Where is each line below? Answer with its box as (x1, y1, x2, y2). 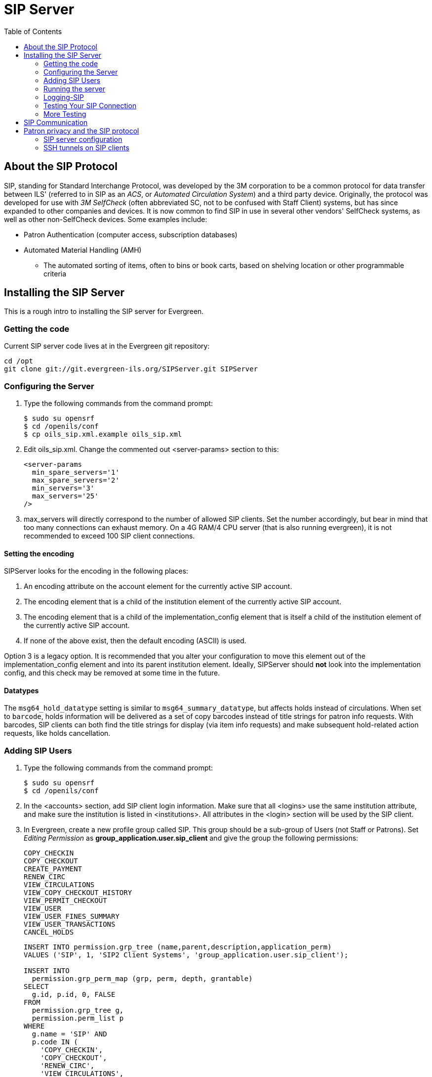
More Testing (43, 109, 86, 118)
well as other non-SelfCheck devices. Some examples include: (4, 215, 207, 224)
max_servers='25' (32, 492, 99, 500)
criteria (43, 269, 67, 278)
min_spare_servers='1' (32, 468, 119, 476)
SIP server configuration (43, 135, 122, 143)
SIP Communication (24, 118, 88, 127)
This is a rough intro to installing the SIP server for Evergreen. (4, 307, 204, 316)
